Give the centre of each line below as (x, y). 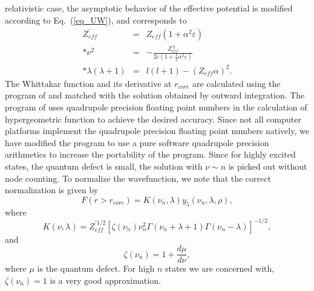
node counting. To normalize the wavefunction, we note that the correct (138, 178)
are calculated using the (236, 83)
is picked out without (268, 166)
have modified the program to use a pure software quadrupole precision (137, 142)
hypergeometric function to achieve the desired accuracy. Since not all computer (153, 119)
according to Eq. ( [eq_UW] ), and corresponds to (96, 20)
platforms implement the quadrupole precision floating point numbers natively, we (157, 131)
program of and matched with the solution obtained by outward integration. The (155, 95)
